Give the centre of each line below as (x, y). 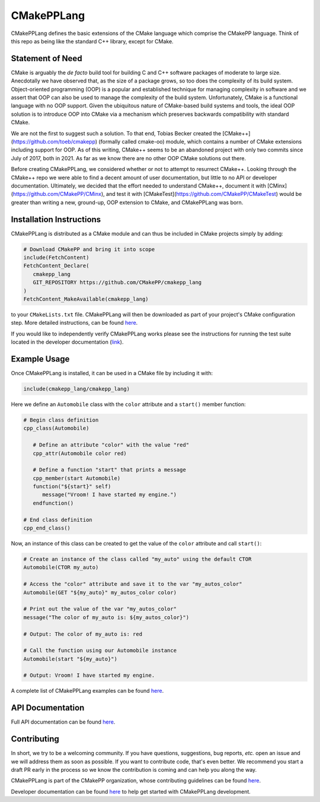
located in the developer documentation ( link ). (67, 342)
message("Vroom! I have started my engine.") (110, 495)
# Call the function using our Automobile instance (100, 651)
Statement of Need (47, 58)
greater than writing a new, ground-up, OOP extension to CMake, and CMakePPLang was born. (127, 202)
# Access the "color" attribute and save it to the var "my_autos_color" (133, 584)
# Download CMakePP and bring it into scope (89, 249)
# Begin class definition (61, 420)
